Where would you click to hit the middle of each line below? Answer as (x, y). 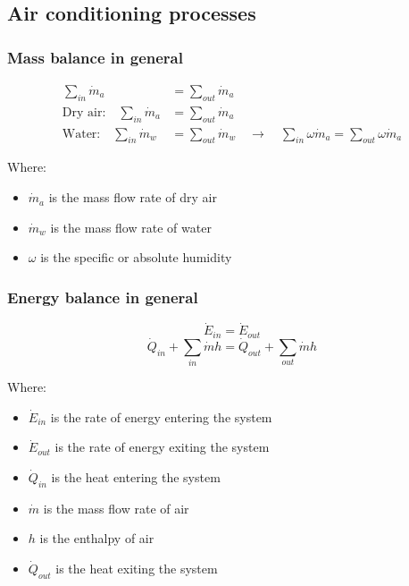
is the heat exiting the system (137, 569)
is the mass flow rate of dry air (133, 197)
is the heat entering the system (136, 477)
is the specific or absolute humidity (136, 257)
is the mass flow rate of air (116, 508)
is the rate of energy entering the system (161, 416)
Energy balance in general (103, 297)
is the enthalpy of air (97, 538)
